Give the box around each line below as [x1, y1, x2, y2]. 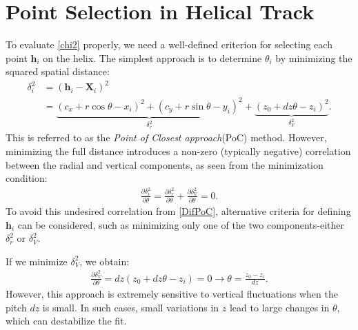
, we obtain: [79, 254, 130, 268]
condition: [6, 171, 48, 185]
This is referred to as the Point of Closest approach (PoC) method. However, [6, 130, 327, 145]
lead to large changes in [229, 300, 330, 314]
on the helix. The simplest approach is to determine [43, 50, 262, 65]
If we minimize [6, 254, 68, 268]
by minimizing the [275, 50, 352, 65]
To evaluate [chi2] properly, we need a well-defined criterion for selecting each [6, 37, 332, 52]
